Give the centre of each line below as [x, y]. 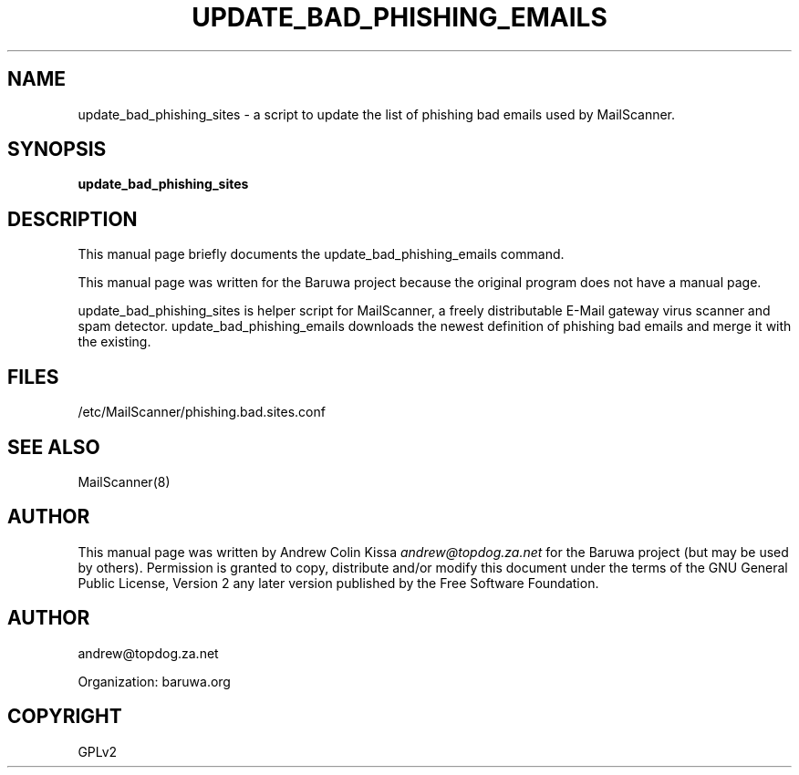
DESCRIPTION [73, 219]
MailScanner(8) [124, 481]
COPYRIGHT [65, 717]
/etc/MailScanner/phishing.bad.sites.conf [202, 412]
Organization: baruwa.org [154, 681]
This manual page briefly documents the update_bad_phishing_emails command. [321, 254]
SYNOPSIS [57, 150]
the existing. [114, 342]
